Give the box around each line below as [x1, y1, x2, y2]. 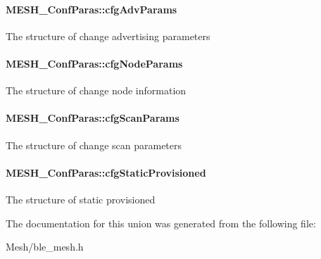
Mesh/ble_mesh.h [6, 239, 84, 254]
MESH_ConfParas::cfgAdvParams [6, 1, 177, 16]
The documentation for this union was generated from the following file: [6, 215, 316, 230]
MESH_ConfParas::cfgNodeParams [6, 56, 183, 70]
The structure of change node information [6, 83, 187, 98]
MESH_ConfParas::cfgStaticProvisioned [6, 165, 206, 179]
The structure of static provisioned [6, 191, 156, 206]
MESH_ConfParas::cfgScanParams [6, 110, 180, 125]
